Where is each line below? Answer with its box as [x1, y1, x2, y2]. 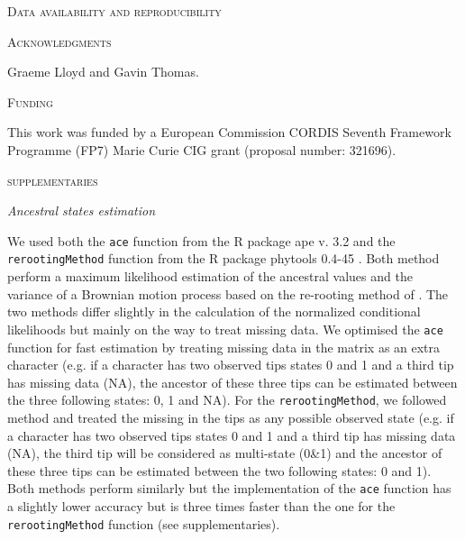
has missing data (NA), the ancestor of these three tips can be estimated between [7, 372, 458, 391]
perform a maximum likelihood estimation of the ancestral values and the [7, 267, 413, 286]
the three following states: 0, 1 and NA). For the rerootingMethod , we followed [7, 390, 447, 409]
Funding [7, 92, 53, 111]
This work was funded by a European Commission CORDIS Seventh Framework [7, 123, 451, 142]
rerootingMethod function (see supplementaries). [7, 514, 280, 533]
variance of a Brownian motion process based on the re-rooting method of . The [7, 284, 449, 303]
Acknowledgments [7, 32, 112, 50]
